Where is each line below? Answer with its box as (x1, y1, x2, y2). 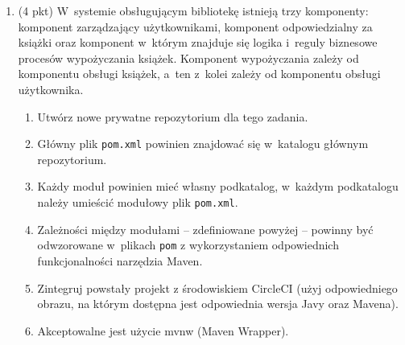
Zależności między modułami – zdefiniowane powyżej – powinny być (37, 220, 374, 237)
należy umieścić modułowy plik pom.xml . (37, 194, 238, 210)
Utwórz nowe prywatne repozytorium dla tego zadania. (37, 108, 308, 125)
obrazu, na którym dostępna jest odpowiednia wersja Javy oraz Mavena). (37, 295, 399, 312)
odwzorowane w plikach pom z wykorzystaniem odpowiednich (37, 236, 339, 253)
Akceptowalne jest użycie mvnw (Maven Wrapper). (37, 322, 289, 339)
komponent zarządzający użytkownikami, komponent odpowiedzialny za (18, 18, 373, 35)
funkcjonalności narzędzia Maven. (37, 252, 203, 269)
